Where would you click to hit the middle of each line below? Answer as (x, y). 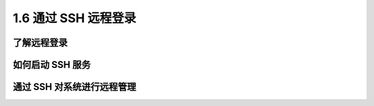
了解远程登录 (40, 43)
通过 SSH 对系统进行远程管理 (74, 87)
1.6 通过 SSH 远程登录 (74, 18)
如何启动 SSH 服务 (52, 65)
